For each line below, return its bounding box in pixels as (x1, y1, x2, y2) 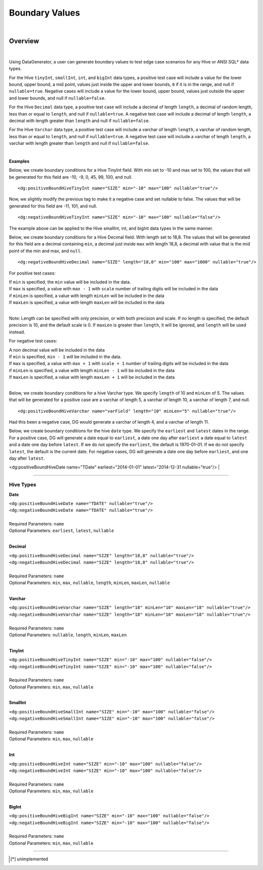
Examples (9, 158, 30, 164)
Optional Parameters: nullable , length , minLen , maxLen (9, 632, 127, 638)
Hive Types (9, 481, 37, 488)
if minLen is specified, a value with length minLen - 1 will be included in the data (9, 367, 175, 373)
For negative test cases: (9, 338, 57, 344)
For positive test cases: (9, 270, 56, 276)
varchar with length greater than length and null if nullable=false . (9, 141, 150, 146)
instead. (9, 329, 25, 335)
